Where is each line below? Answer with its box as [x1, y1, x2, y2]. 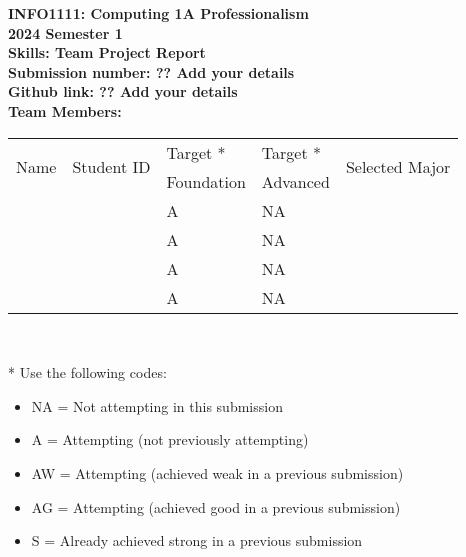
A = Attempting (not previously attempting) [31, 429, 309, 450]
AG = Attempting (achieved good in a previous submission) [31, 496, 401, 517]
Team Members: [8, 100, 122, 121]
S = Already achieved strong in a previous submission [31, 530, 363, 551]
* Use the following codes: [8, 362, 167, 383]
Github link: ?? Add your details [8, 81, 238, 102]
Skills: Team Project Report [8, 42, 206, 63]
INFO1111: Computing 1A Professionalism [8, 3, 309, 23]
